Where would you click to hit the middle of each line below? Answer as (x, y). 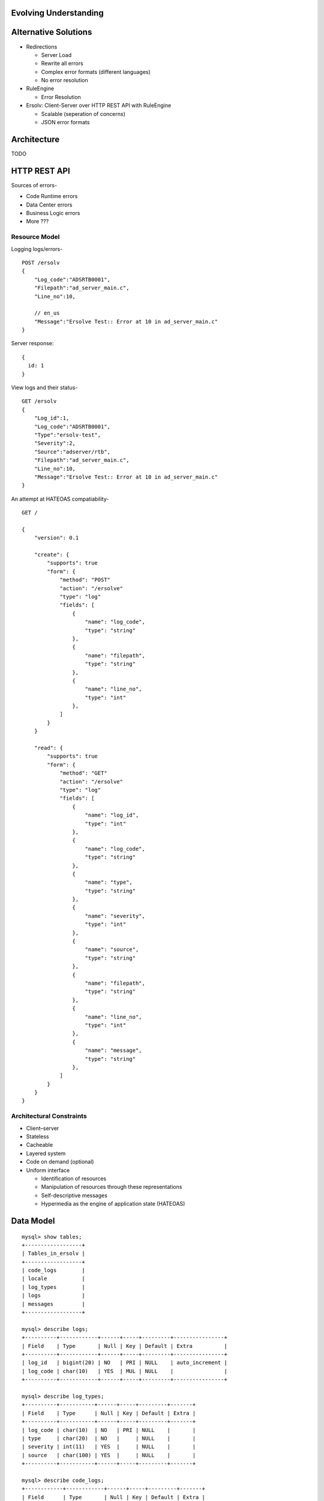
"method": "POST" (85, 580)
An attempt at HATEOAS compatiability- (60, 499)
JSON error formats (65, 122)
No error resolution (64, 80)
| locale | (53, 1279)
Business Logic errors (53, 213)
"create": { (52, 555)
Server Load (56, 55)
